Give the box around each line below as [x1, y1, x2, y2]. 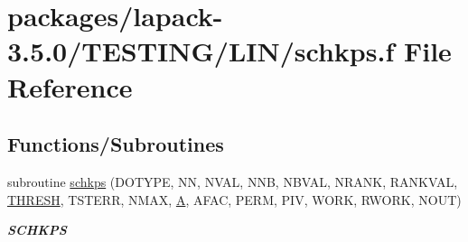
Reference [7, 68, 133, 105]
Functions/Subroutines [7, 130, 224, 158]
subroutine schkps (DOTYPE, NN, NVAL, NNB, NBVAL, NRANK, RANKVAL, [7, 172, 458, 191]
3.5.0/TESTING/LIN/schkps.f [7, 33, 395, 70]
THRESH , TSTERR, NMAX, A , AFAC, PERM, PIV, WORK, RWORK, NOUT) [7, 190, 462, 209]
